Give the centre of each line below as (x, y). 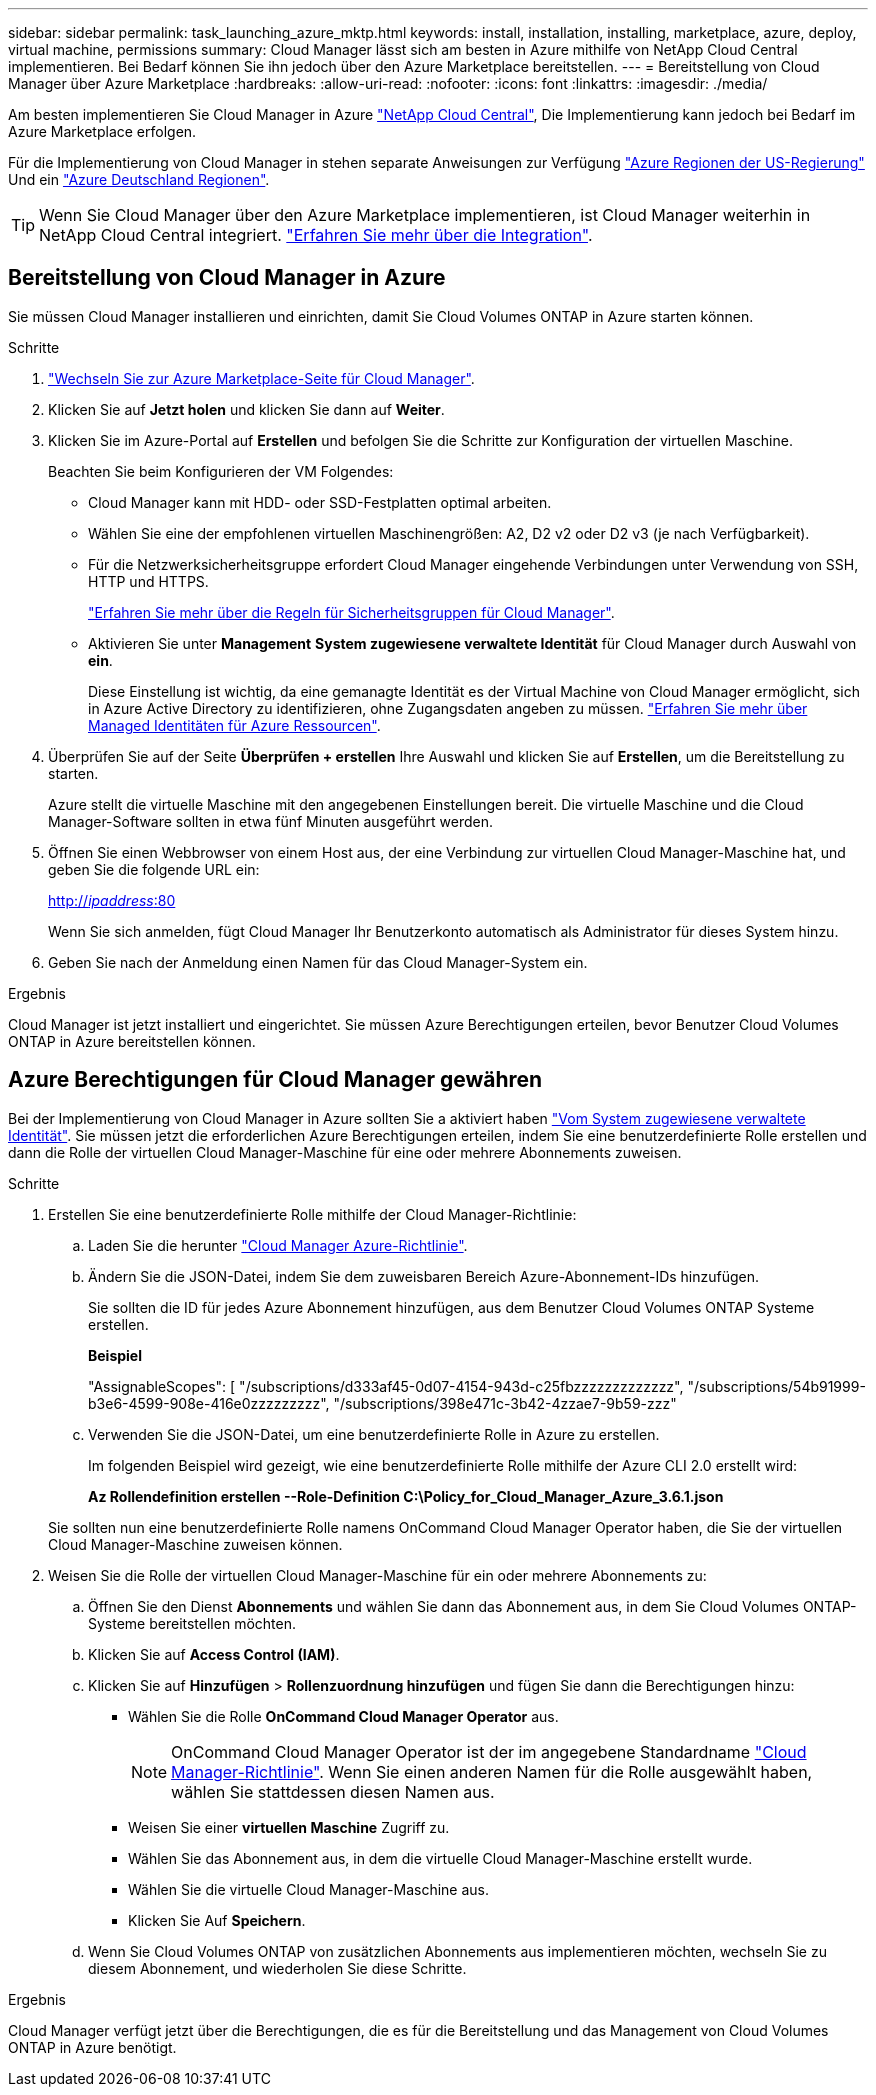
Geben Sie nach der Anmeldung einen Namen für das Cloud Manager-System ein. (318, 962)
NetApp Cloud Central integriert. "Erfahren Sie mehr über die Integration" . (316, 235)
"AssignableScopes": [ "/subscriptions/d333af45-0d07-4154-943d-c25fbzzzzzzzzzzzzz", (386, 1386)
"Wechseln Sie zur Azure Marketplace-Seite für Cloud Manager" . (261, 378)
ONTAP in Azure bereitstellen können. (132, 1041)
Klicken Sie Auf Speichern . (217, 1920)
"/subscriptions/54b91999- (776, 1386)
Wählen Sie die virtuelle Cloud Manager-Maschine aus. (309, 1889)
